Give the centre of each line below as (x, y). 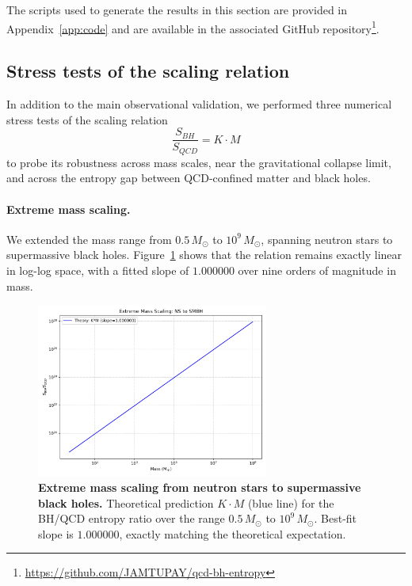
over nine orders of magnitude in (317, 270)
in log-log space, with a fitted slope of (98, 270)
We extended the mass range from (89, 239)
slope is (56, 533)
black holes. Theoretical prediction (126, 502)
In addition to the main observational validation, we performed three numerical (199, 104)
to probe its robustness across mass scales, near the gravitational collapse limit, (199, 162)
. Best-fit (336, 518)
